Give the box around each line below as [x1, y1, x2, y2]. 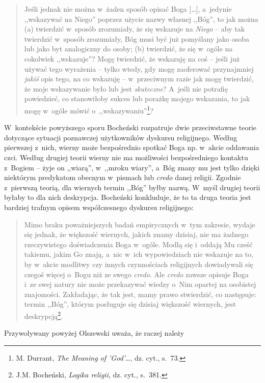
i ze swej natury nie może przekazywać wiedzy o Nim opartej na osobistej [24, 279, 256, 289]
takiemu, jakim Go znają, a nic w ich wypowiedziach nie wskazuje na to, [24, 249, 254, 259]
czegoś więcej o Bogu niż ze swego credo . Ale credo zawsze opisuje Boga [24, 269, 249, 279]
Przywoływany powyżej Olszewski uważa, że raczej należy [4, 328, 184, 338]
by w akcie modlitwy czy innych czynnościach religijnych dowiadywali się [24, 258, 253, 269]
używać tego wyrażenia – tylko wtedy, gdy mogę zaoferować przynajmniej [24, 63, 254, 74]
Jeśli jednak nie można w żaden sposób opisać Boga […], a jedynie [24, 4, 232, 14]
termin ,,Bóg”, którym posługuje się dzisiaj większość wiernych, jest [24, 299, 236, 309]
